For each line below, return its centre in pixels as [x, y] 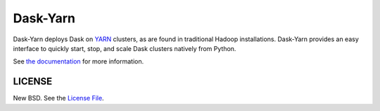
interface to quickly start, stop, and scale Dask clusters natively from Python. [125, 48]
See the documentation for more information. [78, 61]
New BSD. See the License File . [59, 98]
